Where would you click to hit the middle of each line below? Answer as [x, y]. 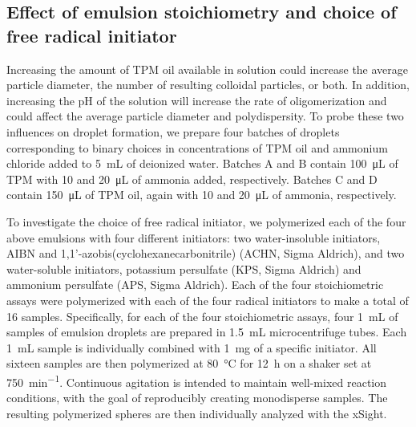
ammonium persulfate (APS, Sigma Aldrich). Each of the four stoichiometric [195, 285]
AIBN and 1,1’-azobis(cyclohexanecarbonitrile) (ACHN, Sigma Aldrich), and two [206, 253]
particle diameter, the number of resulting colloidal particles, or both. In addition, [208, 85]
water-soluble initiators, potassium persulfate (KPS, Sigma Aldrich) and [184, 268]
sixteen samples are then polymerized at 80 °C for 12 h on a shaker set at [189, 363]
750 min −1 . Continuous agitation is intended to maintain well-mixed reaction [197, 380]
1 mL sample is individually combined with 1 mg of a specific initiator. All [192, 347]
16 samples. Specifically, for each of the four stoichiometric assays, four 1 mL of [202, 316]
